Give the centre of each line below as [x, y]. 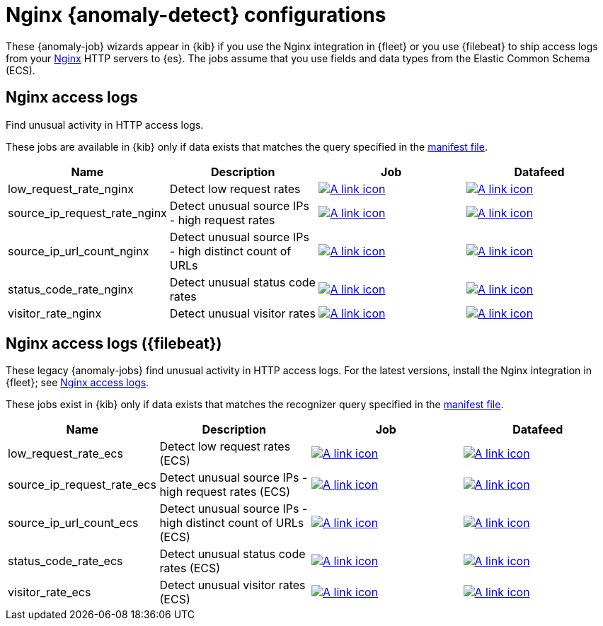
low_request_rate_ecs [65, 454]
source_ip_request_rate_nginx [87, 213]
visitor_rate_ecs [50, 592]
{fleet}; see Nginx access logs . [77, 383]
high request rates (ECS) [225, 492]
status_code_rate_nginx [71, 289]
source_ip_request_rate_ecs [82, 485]
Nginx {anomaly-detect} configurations [196, 15]
